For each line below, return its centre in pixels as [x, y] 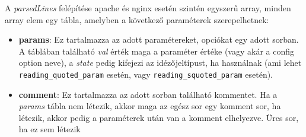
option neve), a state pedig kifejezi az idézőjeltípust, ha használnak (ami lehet [160, 63]
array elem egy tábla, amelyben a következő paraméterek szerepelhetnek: [137, 19]
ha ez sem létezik [50, 129]
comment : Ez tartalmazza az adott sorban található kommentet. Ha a [148, 94]
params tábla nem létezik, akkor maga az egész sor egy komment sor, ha [150, 106]
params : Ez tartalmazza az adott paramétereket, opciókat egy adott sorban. [159, 39]
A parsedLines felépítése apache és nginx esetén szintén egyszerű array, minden [148, 8]
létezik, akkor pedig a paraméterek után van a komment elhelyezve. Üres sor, [159, 117]
